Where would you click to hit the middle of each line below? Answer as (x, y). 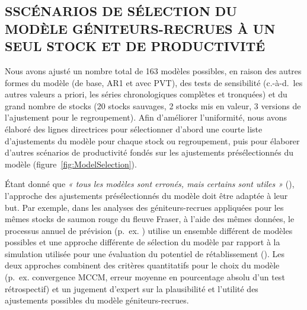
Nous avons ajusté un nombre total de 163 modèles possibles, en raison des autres (153, 70)
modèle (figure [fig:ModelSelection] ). (71, 164)
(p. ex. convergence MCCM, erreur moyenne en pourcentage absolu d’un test (145, 277)
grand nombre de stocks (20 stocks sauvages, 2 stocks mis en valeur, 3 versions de (153, 105)
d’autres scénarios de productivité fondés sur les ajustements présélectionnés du (149, 152)
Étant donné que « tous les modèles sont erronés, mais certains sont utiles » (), (150, 184)
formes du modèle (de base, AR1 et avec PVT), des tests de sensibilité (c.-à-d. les (154, 82)
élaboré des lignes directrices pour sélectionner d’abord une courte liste (134, 129)
